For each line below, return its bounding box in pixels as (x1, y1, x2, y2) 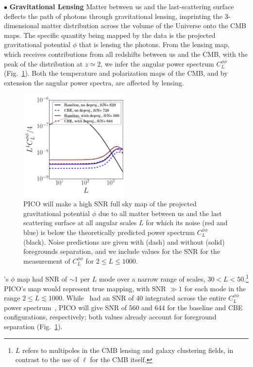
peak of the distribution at (4, 58, 83, 68)
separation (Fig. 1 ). (4, 321, 63, 331)
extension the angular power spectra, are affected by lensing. (4, 77, 184, 87)
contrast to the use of (15, 354, 79, 365)
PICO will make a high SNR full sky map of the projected (23, 199, 197, 209)
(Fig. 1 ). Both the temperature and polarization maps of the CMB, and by (4, 68, 228, 78)
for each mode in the (184, 283, 246, 293)
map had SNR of (17, 273, 67, 284)
